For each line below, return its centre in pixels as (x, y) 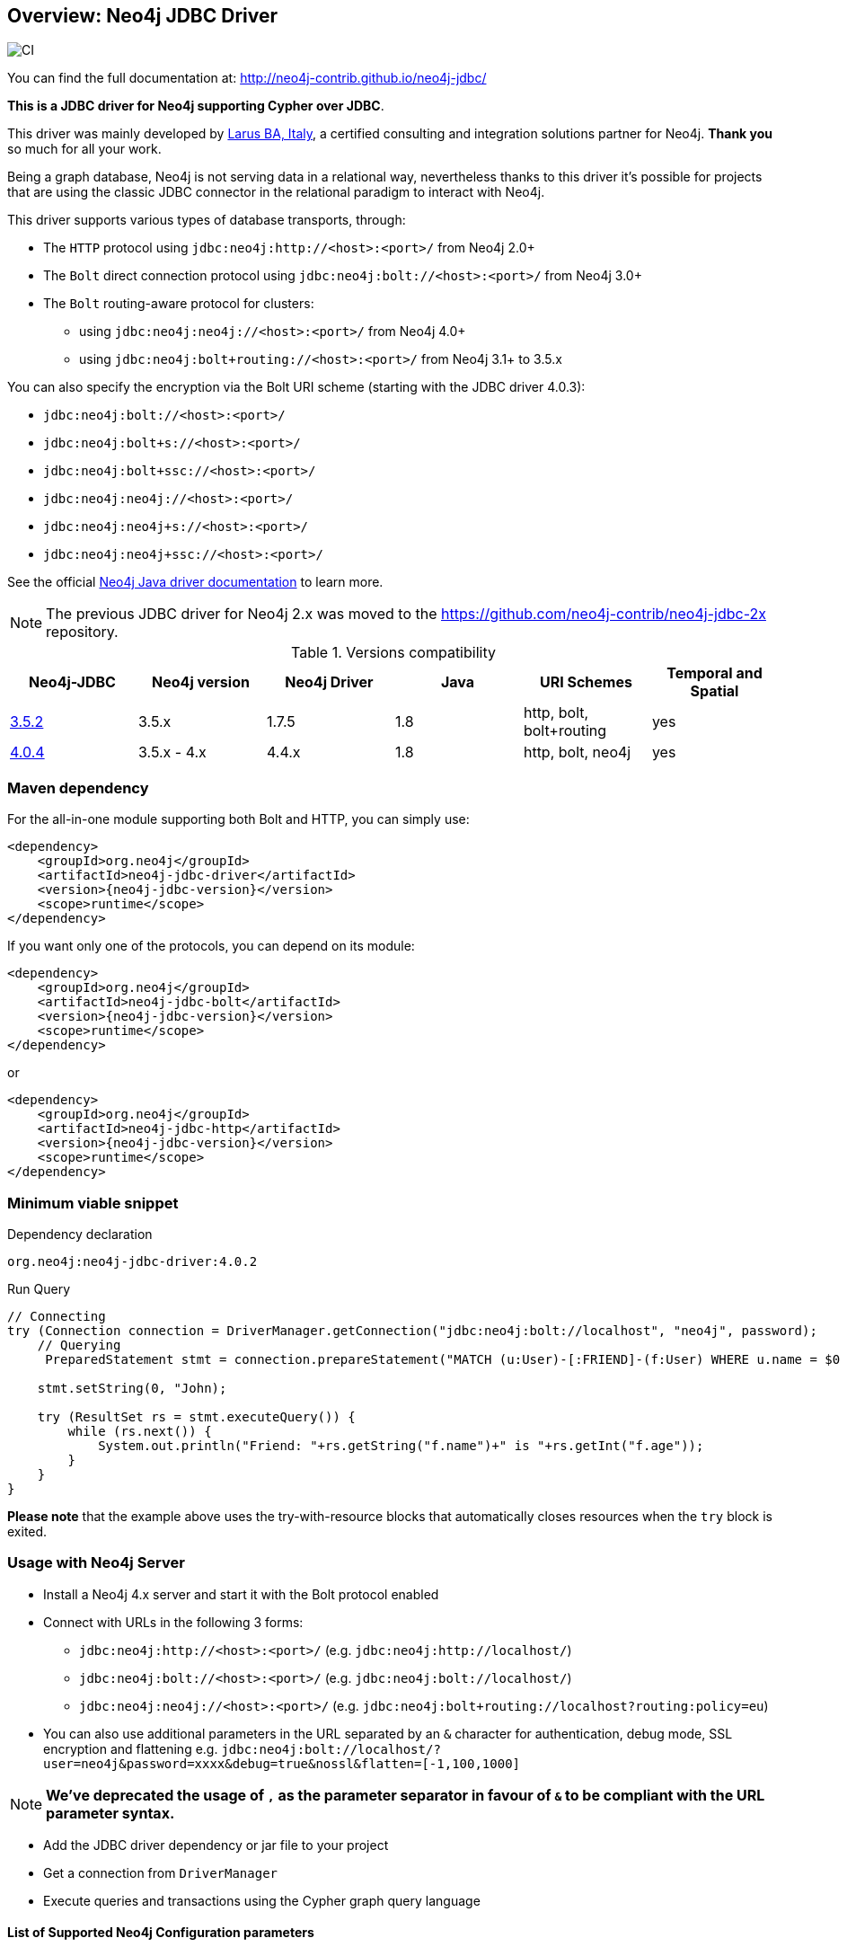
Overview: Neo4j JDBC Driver (143, 16)
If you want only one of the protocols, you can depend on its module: (211, 946)
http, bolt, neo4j (577, 752)
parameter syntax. (110, 1813)
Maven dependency (78, 788)
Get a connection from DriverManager (160, 1872)
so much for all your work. (84, 149)
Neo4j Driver (329, 682)
